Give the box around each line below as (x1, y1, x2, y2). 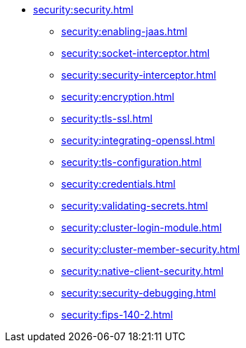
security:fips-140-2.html (61, 309, 173, 321)
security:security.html (33, 4, 134, 15)
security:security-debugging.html (61, 287, 216, 299)
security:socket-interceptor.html (61, 47, 210, 59)
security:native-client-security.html (61, 265, 224, 277)
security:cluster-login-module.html (61, 221, 222, 233)
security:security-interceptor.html (61, 69, 216, 81)
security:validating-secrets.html (61, 200, 208, 212)
